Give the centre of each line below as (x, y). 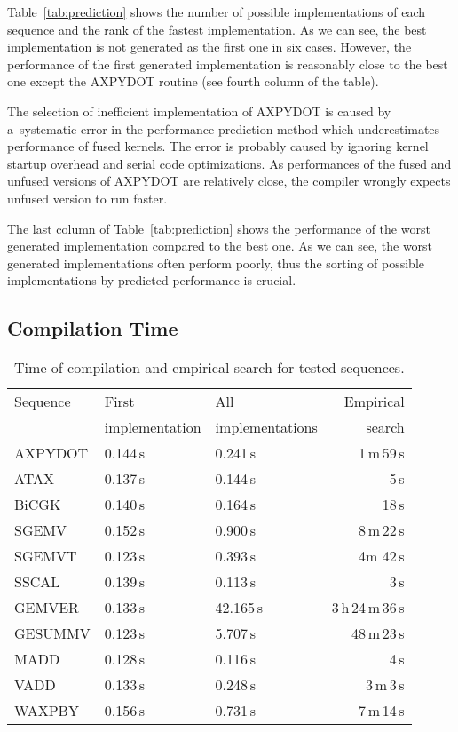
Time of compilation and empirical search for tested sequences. (209, 368)
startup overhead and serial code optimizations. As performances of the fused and (229, 163)
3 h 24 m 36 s (368, 608)
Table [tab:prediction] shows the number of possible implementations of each (217, 12)
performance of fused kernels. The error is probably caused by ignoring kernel (218, 146)
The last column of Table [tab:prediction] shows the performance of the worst (219, 228)
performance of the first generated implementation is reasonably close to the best (228, 64)
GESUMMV (52, 633)
